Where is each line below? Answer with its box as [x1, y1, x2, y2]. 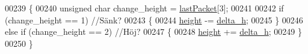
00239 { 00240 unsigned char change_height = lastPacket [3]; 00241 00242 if [5, 2, 284, 14]
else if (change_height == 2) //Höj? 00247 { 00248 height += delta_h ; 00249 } [5, 25, 303, 38]
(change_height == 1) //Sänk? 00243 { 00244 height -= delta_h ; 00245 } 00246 [5, 13, 303, 26]
